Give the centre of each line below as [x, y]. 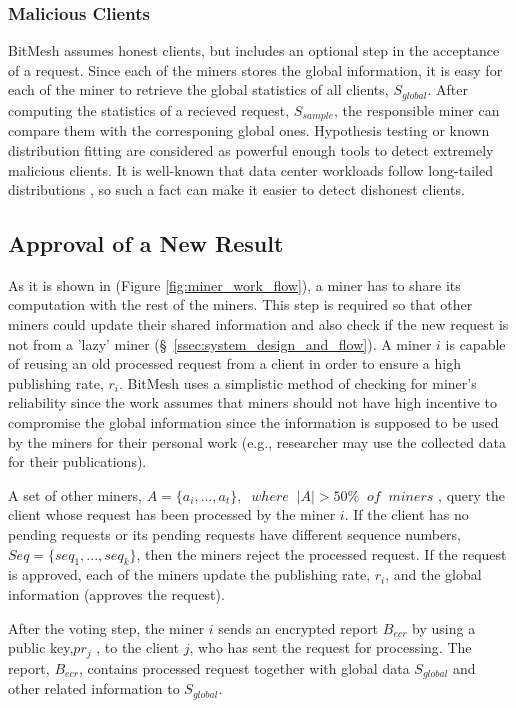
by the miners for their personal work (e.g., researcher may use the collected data [257, 441]
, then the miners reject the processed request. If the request [321, 553]
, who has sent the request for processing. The [330, 647]
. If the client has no [406, 514]
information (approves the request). [116, 594]
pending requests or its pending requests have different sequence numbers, [234, 534]
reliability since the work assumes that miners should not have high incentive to [253, 402]
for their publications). [77, 461]
